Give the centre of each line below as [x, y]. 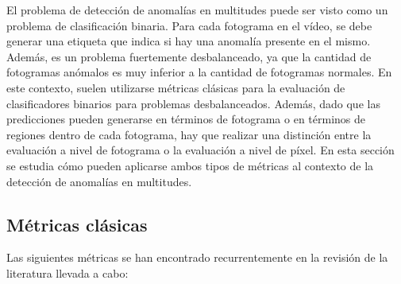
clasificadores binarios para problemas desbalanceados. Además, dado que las [193, 103]
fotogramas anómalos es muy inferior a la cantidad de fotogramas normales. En [199, 72]
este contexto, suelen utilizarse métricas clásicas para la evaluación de [176, 87]
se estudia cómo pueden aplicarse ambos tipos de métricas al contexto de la [190, 165]
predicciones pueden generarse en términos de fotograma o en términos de [186, 119]
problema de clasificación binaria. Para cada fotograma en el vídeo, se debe [189, 25]
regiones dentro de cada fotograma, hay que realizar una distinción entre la [189, 134]
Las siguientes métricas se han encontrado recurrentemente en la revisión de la [197, 257]
